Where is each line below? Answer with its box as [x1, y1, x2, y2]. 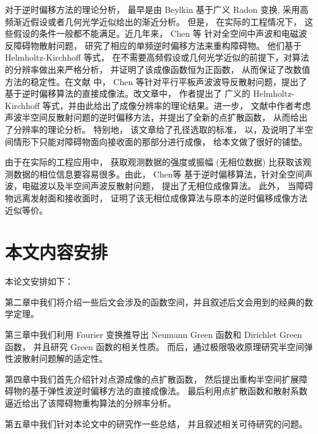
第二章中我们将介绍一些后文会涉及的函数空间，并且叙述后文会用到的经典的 [5, 295, 305, 308]
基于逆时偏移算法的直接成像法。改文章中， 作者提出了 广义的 [5, 87, 251, 100]
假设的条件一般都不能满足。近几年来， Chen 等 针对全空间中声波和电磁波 [13, 27, 307, 40]
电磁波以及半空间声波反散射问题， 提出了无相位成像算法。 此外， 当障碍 [21, 179, 313, 192]
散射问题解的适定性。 [21, 352, 108, 365]
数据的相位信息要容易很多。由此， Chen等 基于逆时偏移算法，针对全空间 [13, 167, 305, 180]
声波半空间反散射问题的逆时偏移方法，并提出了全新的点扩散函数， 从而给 [5, 111, 299, 124]
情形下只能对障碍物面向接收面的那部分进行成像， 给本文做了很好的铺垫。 [13, 135, 308, 148]
